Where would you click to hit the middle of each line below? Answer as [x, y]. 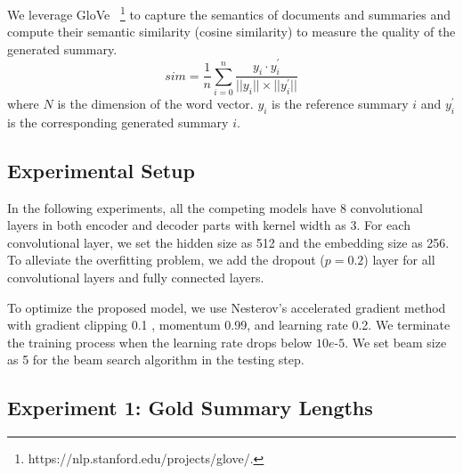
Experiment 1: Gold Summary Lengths [190, 408]
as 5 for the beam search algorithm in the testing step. [156, 360]
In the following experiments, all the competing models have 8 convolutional [215, 207]
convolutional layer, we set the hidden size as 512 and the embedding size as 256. [228, 242]
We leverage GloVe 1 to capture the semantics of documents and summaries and [229, 13]
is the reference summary [340, 104]
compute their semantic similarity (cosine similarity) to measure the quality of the [231, 32]
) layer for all [399, 260]
